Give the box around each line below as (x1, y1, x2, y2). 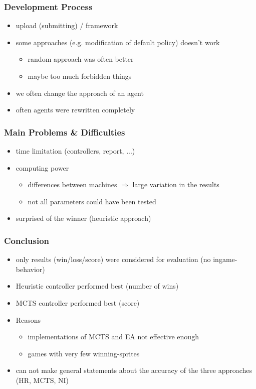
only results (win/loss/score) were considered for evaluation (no (16, 254, 211, 265)
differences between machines (28, 179, 117, 190)
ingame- (213, 254, 237, 265)
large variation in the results (132, 179, 219, 190)
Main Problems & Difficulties (4, 125, 125, 138)
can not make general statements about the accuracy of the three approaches (16, 365, 252, 375)
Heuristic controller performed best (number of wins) (16, 281, 179, 291)
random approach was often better (28, 54, 134, 64)
